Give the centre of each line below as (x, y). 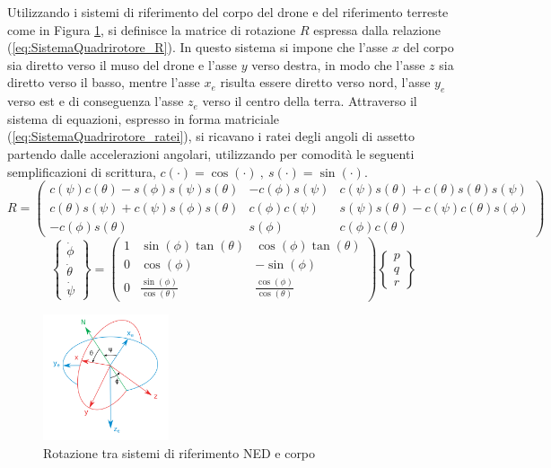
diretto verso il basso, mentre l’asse (104, 82)
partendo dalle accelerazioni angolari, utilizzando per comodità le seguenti (211, 153)
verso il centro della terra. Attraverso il (310, 101)
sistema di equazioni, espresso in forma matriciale (144, 118)
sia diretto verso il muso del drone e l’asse (122, 64)
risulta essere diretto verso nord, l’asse (325, 82)
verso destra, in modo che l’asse (338, 64)
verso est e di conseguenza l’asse (96, 101)
